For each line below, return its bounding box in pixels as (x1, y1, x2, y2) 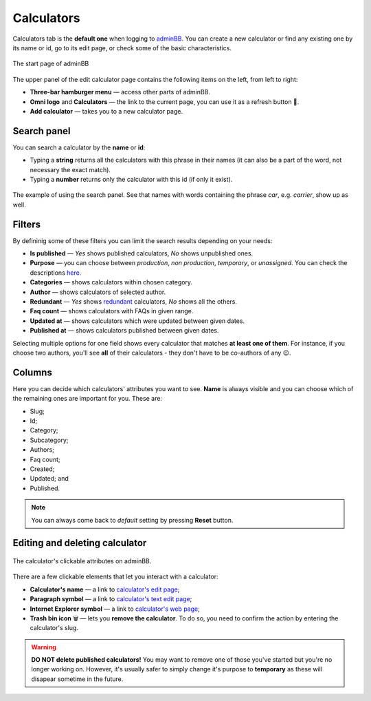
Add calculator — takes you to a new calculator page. (30, 107, 183, 115)
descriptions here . (30, 269, 82, 277)
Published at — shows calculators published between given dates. (30, 326, 219, 335)
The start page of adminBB (12, 59, 89, 68)
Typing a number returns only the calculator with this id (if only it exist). (30, 175, 233, 183)
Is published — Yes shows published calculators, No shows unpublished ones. (30, 249, 254, 258)
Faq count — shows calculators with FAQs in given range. (30, 307, 194, 315)
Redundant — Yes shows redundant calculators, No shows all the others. (30, 297, 237, 306)
